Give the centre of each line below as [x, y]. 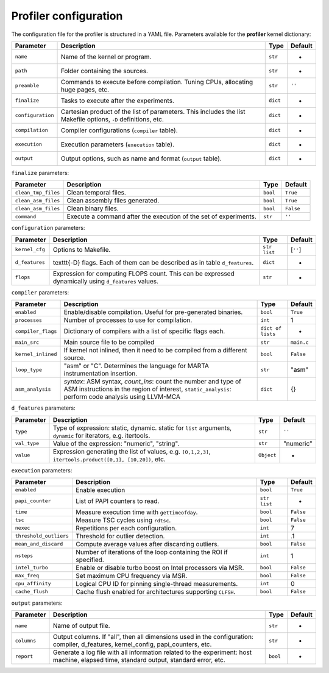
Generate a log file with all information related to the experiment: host [152, 652]
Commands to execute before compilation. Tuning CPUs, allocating [157, 82]
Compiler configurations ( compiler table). [119, 130]
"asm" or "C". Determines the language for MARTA [136, 366]
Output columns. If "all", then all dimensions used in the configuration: [153, 637]
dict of [271, 328]
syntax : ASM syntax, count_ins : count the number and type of [153, 382]
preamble [27, 86]
